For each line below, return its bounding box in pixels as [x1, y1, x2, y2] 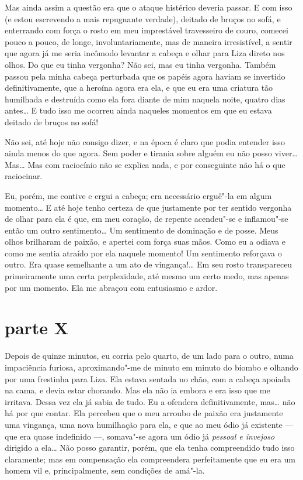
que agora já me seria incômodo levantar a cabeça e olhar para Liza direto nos [5, 47, 285, 59]
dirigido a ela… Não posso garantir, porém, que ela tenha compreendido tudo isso [5, 441, 295, 454]
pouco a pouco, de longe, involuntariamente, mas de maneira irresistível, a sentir [5, 35, 292, 47]
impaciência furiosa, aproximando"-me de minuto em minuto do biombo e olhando [5, 361, 298, 373]
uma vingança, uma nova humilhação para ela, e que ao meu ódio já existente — [5, 418, 294, 430]
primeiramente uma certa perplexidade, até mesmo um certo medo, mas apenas [5, 270, 289, 282]
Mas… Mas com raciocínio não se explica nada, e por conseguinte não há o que [5, 158, 285, 170]
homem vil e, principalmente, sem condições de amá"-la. [5, 464, 205, 476]
